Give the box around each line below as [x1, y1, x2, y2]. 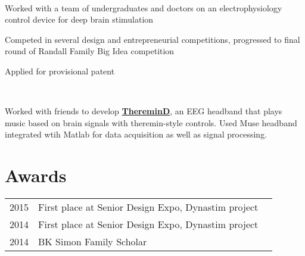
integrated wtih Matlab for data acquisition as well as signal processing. [5, 128, 267, 141]
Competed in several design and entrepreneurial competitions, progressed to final [5, 33, 300, 45]
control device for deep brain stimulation [5, 13, 154, 26]
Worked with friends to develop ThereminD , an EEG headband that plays [5, 105, 282, 117]
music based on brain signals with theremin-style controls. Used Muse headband [5, 116, 297, 129]
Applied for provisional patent [5, 64, 115, 77]
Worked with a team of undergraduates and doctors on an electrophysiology [5, 1, 282, 14]
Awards [5, 163, 67, 188]
